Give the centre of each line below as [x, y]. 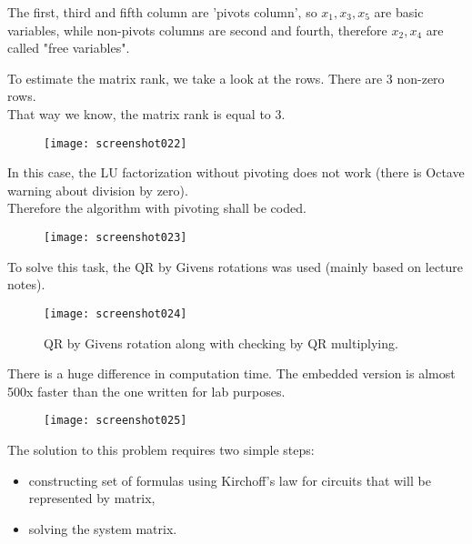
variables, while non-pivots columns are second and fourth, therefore [197, 30]
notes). [26, 284]
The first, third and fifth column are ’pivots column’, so [162, 12]
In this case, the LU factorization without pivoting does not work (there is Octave [236, 172]
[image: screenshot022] [115, 143]
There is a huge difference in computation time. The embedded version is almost [231, 373]
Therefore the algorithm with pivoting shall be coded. [157, 208]
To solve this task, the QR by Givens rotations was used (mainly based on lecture [236, 266]
